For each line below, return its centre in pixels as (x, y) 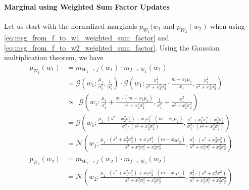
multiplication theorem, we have (54, 57)
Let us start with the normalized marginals (71, 26)
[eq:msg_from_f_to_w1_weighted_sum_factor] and (87, 37)
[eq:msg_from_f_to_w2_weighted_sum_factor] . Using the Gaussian (112, 47)
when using (228, 26)
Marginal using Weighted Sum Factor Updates (87, 6)
